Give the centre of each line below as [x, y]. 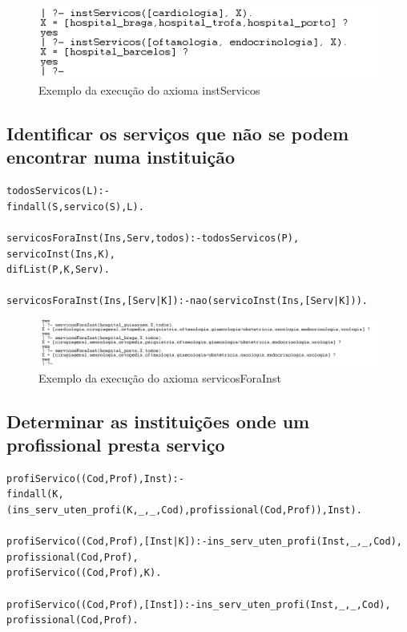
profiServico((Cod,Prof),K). [84, 573]
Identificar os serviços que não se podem [178, 134]
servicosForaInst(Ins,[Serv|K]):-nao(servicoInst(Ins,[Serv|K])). [187, 301]
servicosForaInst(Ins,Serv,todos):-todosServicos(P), [153, 239]
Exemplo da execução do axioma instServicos [149, 90]
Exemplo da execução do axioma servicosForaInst [160, 377]
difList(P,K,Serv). [58, 270]
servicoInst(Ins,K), [61, 254]
